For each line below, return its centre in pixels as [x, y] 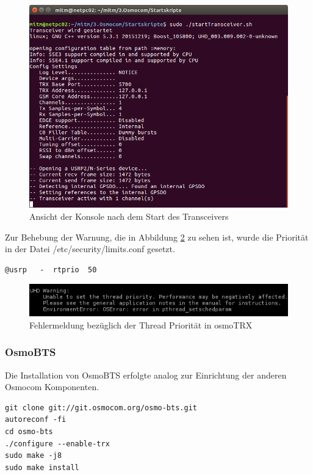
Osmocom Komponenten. [52, 387]
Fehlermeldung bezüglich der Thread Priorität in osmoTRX [141, 325]
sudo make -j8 [34, 456]
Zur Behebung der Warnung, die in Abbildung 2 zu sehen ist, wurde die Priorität [157, 237]
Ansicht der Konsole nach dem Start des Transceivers [129, 216]
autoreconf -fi [36, 420]
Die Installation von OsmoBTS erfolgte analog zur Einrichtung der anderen [146, 375]
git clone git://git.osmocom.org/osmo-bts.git [101, 408]
